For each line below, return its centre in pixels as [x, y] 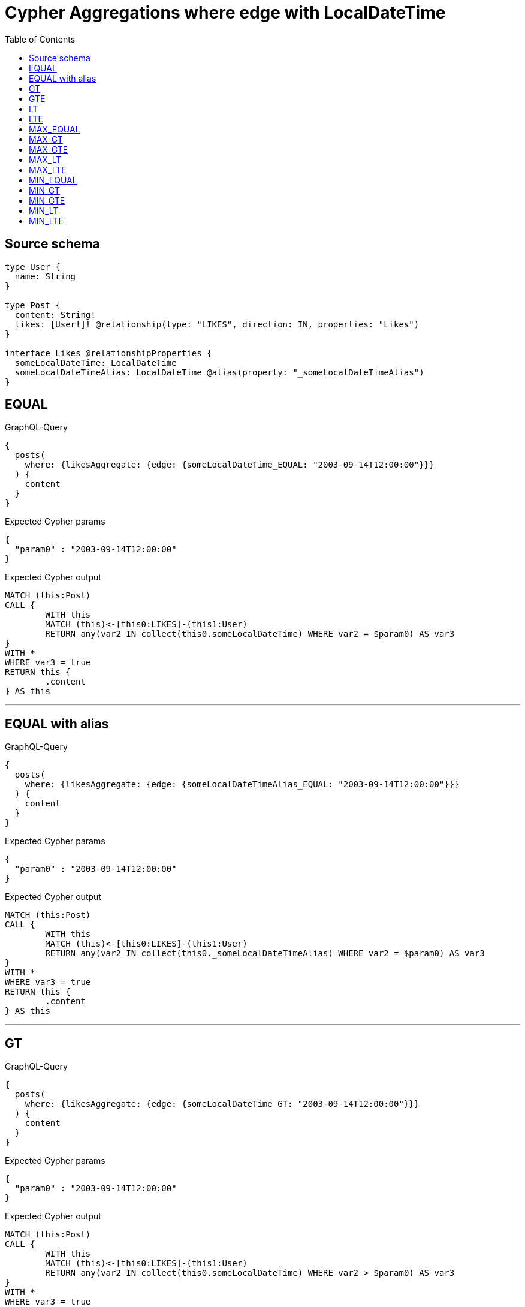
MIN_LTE [46, 221]
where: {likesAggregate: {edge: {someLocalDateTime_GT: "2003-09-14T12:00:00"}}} [222, 1104]
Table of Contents [40, 39]
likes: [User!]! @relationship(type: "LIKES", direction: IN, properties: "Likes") [217, 324]
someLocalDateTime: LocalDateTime [96, 362]
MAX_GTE [49, 149]
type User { [33, 266]
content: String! [55, 314]
